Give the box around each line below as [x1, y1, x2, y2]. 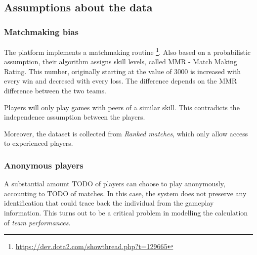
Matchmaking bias [4, 25, 79, 38]
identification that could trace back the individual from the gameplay [4, 198, 214, 208]
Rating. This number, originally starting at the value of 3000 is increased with [4, 66, 241, 76]
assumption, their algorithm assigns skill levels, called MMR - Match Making [4, 56, 237, 67]
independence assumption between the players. [4, 112, 145, 122]
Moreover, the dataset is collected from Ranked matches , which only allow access [4, 128, 248, 138]
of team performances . [4, 217, 71, 227]
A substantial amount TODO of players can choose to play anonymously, [4, 178, 225, 189]
